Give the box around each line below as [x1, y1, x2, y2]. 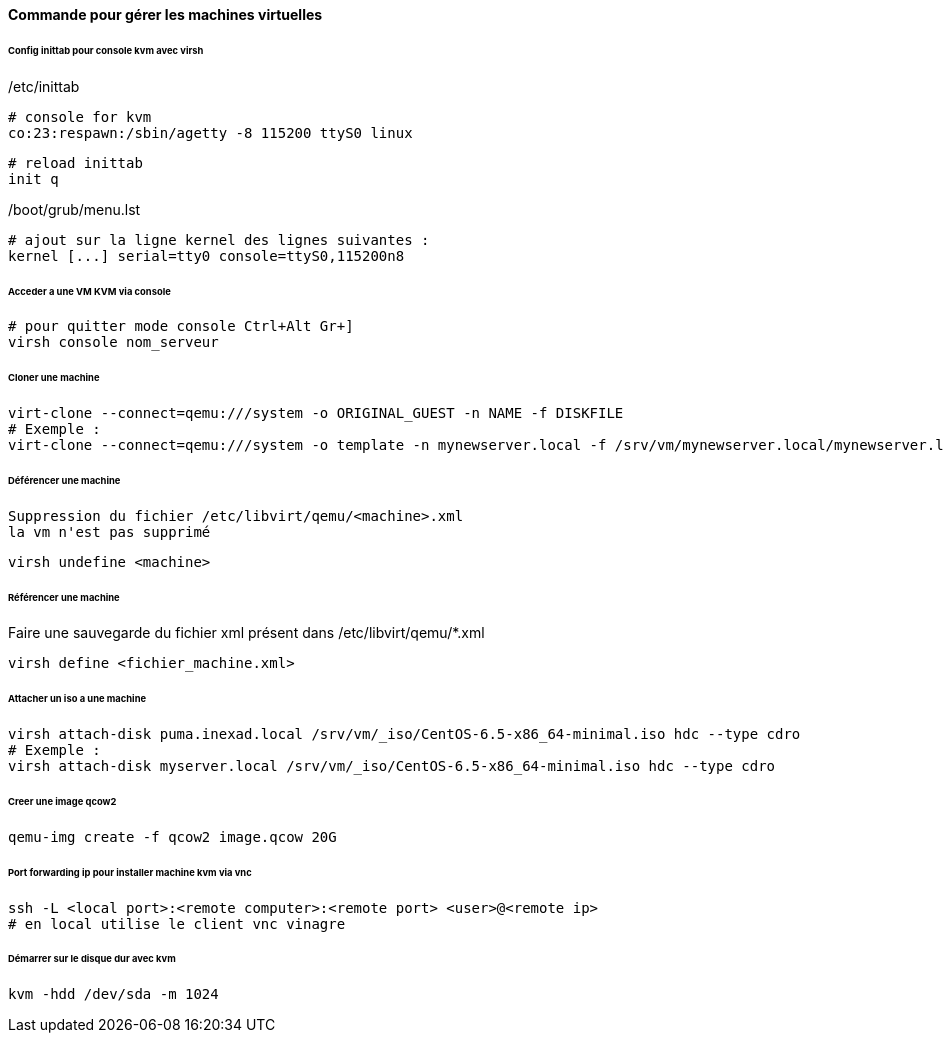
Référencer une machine [8, 591, 120, 603]
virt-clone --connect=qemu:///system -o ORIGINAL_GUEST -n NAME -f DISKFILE [8, 405, 624, 422]
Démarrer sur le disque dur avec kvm [8, 953, 176, 965]
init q [8, 170, 59, 187]
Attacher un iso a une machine [8, 693, 147, 705]
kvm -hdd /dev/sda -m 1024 [8, 986, 219, 1003]
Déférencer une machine [8, 474, 121, 486]
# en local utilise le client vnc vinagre [8, 915, 346, 932]
